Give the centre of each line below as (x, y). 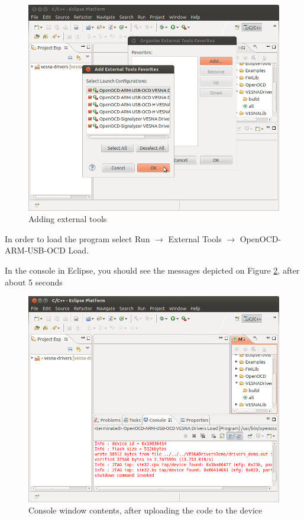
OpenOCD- (261, 238)
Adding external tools (68, 219)
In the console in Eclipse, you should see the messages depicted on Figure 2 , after (152, 270)
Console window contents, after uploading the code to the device (145, 510)
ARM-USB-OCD (35, 250)
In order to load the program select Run (77, 238)
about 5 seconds (34, 282)
